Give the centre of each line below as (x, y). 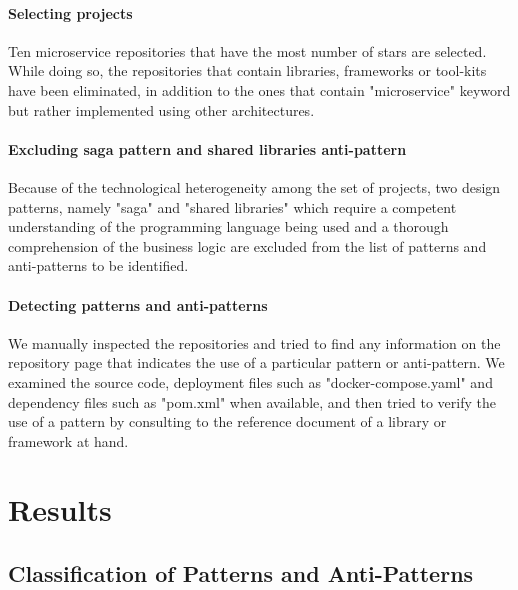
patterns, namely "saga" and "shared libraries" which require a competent (232, 206)
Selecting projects (70, 12)
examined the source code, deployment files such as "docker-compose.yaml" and (250, 381)
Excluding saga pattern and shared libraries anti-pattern (207, 148)
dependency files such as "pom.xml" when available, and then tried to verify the (252, 401)
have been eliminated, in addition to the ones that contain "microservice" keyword (259, 89)
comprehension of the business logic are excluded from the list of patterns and (247, 245)
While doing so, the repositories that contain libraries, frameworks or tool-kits (247, 70)
